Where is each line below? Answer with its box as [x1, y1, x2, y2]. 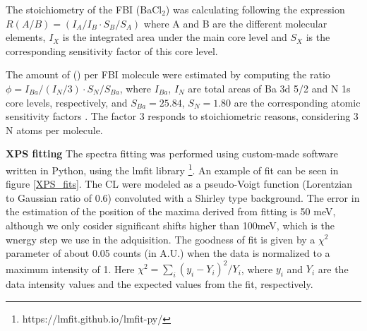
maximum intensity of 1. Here [6, 261, 135, 276]
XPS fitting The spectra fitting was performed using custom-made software [6, 146, 338, 161]
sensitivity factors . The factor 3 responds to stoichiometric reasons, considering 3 [6, 109, 359, 124]
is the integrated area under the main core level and [62, 30, 287, 44]
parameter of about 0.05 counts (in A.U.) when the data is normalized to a [6, 246, 330, 260]
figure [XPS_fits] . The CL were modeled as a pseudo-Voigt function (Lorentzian [6, 176, 352, 191]
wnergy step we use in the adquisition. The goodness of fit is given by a [6, 231, 315, 246]
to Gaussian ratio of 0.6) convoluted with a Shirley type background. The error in [6, 190, 360, 205]
